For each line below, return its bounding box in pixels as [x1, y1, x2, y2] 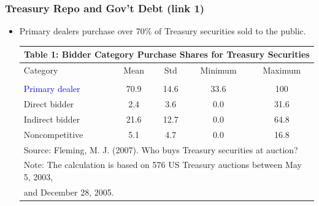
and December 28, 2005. [23, 185, 114, 198]
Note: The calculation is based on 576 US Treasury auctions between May [23, 158, 302, 171]
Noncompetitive [23, 128, 83, 140]
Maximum [263, 64, 301, 77]
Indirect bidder [23, 112, 80, 125]
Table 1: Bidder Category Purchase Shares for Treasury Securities [24, 48, 310, 61]
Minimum [200, 64, 237, 77]
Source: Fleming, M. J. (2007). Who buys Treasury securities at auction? [23, 143, 298, 156]
